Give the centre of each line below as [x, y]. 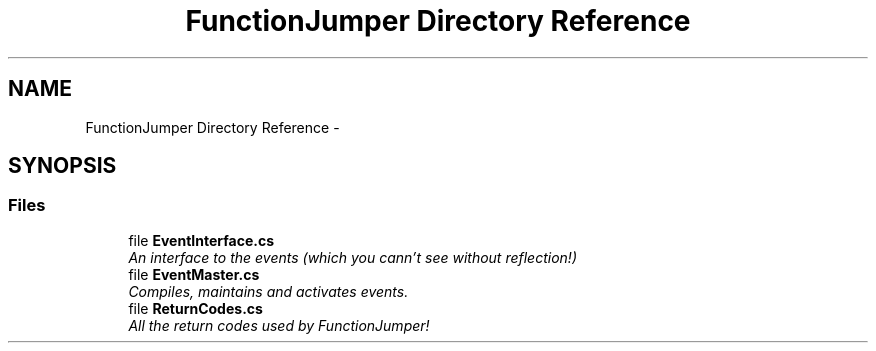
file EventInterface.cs [201, 240]
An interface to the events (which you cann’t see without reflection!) [352, 257]
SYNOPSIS [62, 166]
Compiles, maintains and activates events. [268, 291]
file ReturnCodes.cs [195, 308]
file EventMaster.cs [194, 274]
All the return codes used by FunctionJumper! [279, 325]
